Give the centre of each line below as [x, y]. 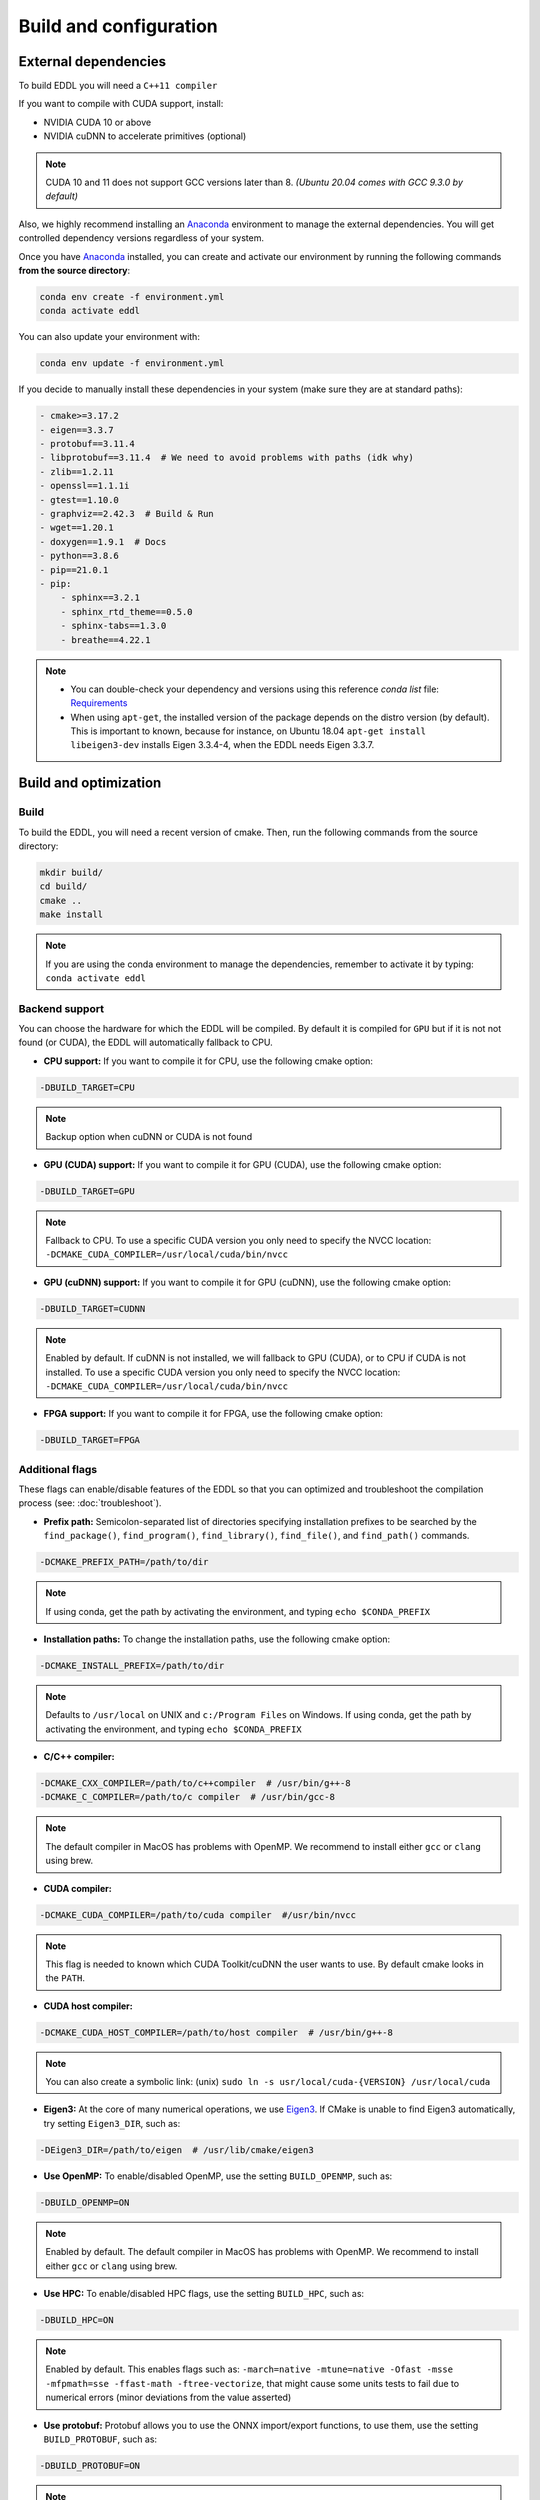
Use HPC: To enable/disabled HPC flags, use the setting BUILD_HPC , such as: [204, 2293]
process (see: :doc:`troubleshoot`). [90, 1503]
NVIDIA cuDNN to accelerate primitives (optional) [145, 136]
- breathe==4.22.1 [105, 639]
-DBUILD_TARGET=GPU [87, 1191]
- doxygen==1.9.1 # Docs [103, 541]
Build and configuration [118, 26]
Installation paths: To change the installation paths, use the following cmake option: [217, 1639]
